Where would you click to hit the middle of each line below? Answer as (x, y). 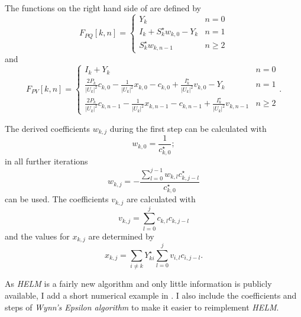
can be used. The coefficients (57, 199)
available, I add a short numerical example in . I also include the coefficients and (151, 295)
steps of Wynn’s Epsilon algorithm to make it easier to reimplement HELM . (142, 307)
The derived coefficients (47, 128)
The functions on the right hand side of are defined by (103, 8)
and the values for (37, 236)
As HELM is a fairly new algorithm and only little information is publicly (138, 284)
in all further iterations (46, 161)
